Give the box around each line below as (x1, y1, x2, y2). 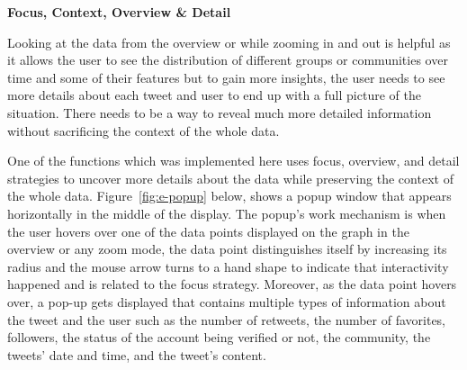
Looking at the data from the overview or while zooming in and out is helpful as (7, 32, 451, 51)
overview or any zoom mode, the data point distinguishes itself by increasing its (7, 239, 447, 258)
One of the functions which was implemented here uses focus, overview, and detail (7, 151, 460, 170)
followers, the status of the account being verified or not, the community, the (7, 328, 431, 347)
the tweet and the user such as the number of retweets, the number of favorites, (7, 310, 446, 329)
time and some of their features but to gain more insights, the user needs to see (7, 68, 445, 86)
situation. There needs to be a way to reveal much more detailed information (7, 103, 432, 122)
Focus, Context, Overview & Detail (7, 3, 231, 21)
